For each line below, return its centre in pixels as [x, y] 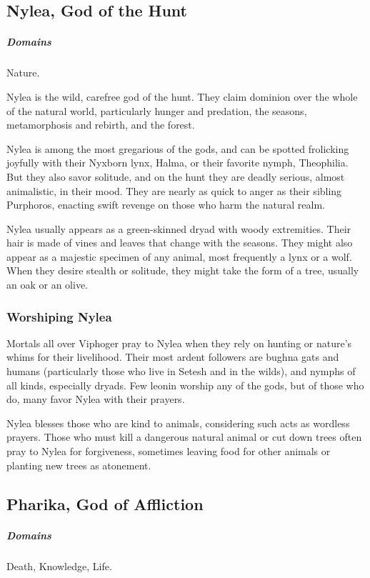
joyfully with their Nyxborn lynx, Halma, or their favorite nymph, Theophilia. [177, 163]
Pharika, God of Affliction [105, 503]
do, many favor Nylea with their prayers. [96, 399]
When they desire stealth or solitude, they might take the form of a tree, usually [183, 270]
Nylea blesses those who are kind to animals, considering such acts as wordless [178, 423]
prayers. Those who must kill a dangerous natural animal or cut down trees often [184, 437]
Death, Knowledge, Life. [59, 565]
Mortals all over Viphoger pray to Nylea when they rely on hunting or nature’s [179, 343]
